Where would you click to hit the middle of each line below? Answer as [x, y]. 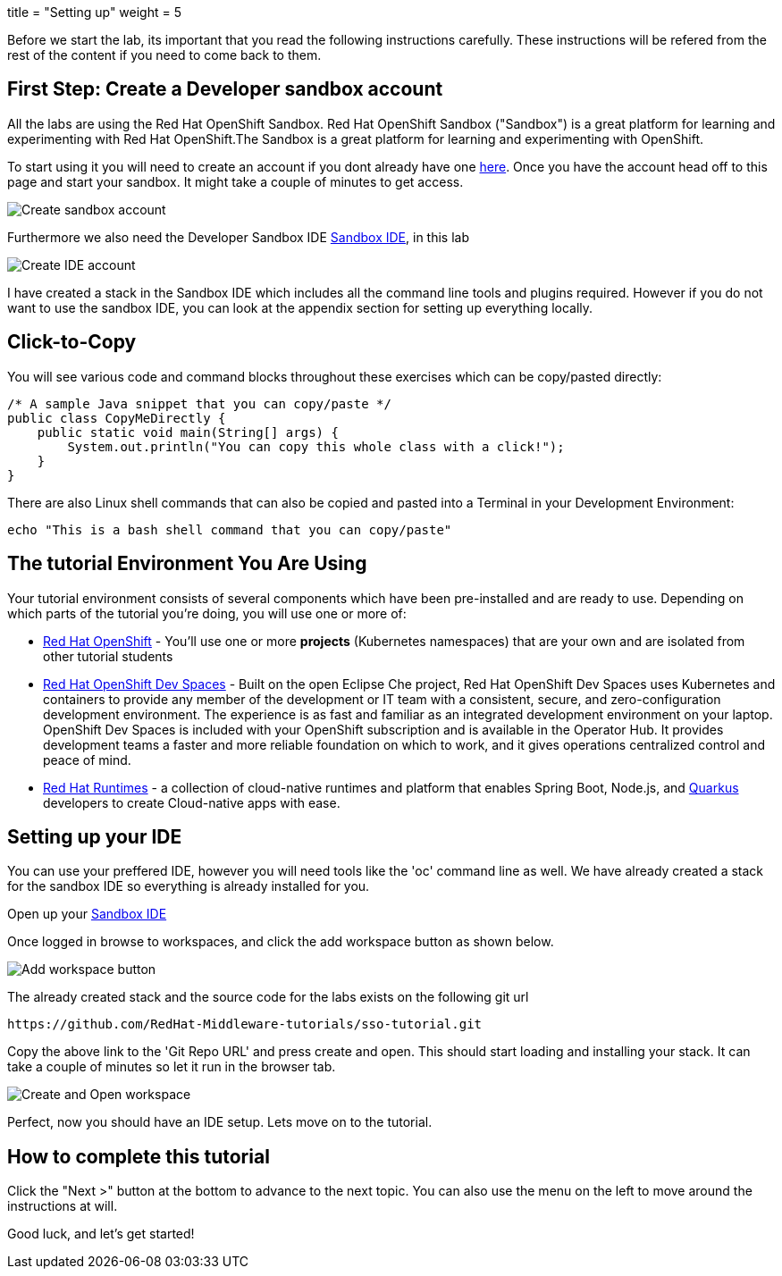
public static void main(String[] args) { [188, 432]
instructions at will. [63, 1206]
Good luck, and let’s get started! [101, 1234]
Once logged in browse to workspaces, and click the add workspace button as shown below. [281, 942]
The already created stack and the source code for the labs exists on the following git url [268, 997]
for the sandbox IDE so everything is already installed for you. [189, 886]
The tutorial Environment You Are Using [187, 564]
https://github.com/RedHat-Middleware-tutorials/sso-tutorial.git [245, 1024]
